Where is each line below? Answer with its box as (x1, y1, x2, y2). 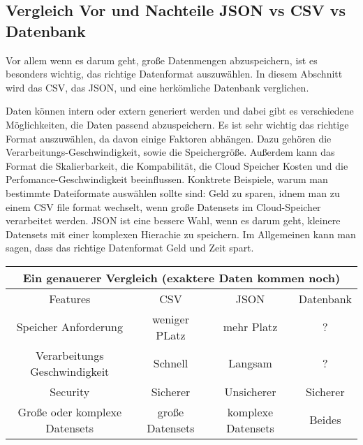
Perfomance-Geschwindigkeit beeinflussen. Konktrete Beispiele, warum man (6, 172, 328, 187)
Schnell (153, 355, 188, 372)
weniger (151, 310, 189, 327)
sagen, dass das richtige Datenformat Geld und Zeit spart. (6, 240, 254, 255)
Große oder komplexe (17, 403, 122, 420)
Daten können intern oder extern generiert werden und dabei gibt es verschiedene (6, 103, 354, 118)
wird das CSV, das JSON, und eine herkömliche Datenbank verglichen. (6, 80, 309, 94)
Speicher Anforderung (16, 319, 123, 335)
